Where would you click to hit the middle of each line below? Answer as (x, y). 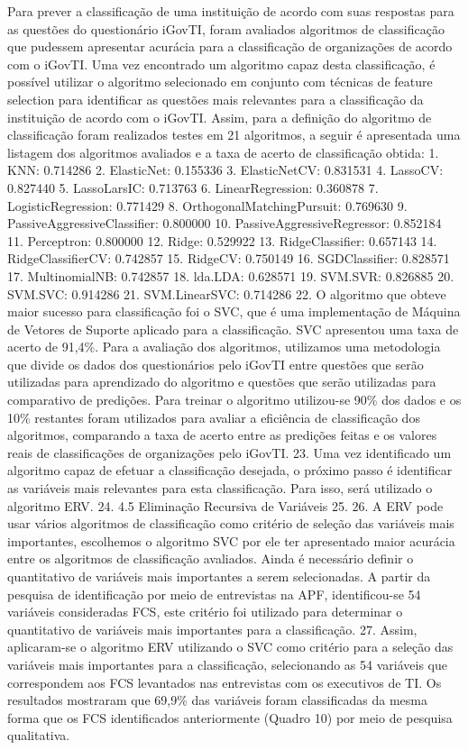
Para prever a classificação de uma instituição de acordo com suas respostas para (231, 11)
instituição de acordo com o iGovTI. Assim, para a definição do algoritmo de (220, 117)
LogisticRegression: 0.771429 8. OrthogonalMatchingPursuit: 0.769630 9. (207, 205)
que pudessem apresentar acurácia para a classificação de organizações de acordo (230, 46)
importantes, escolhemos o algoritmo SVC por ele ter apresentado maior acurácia (231, 540)
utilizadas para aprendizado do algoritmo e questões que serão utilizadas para (222, 382)
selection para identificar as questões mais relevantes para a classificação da (216, 99)
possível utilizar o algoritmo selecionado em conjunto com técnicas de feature (220, 82)
